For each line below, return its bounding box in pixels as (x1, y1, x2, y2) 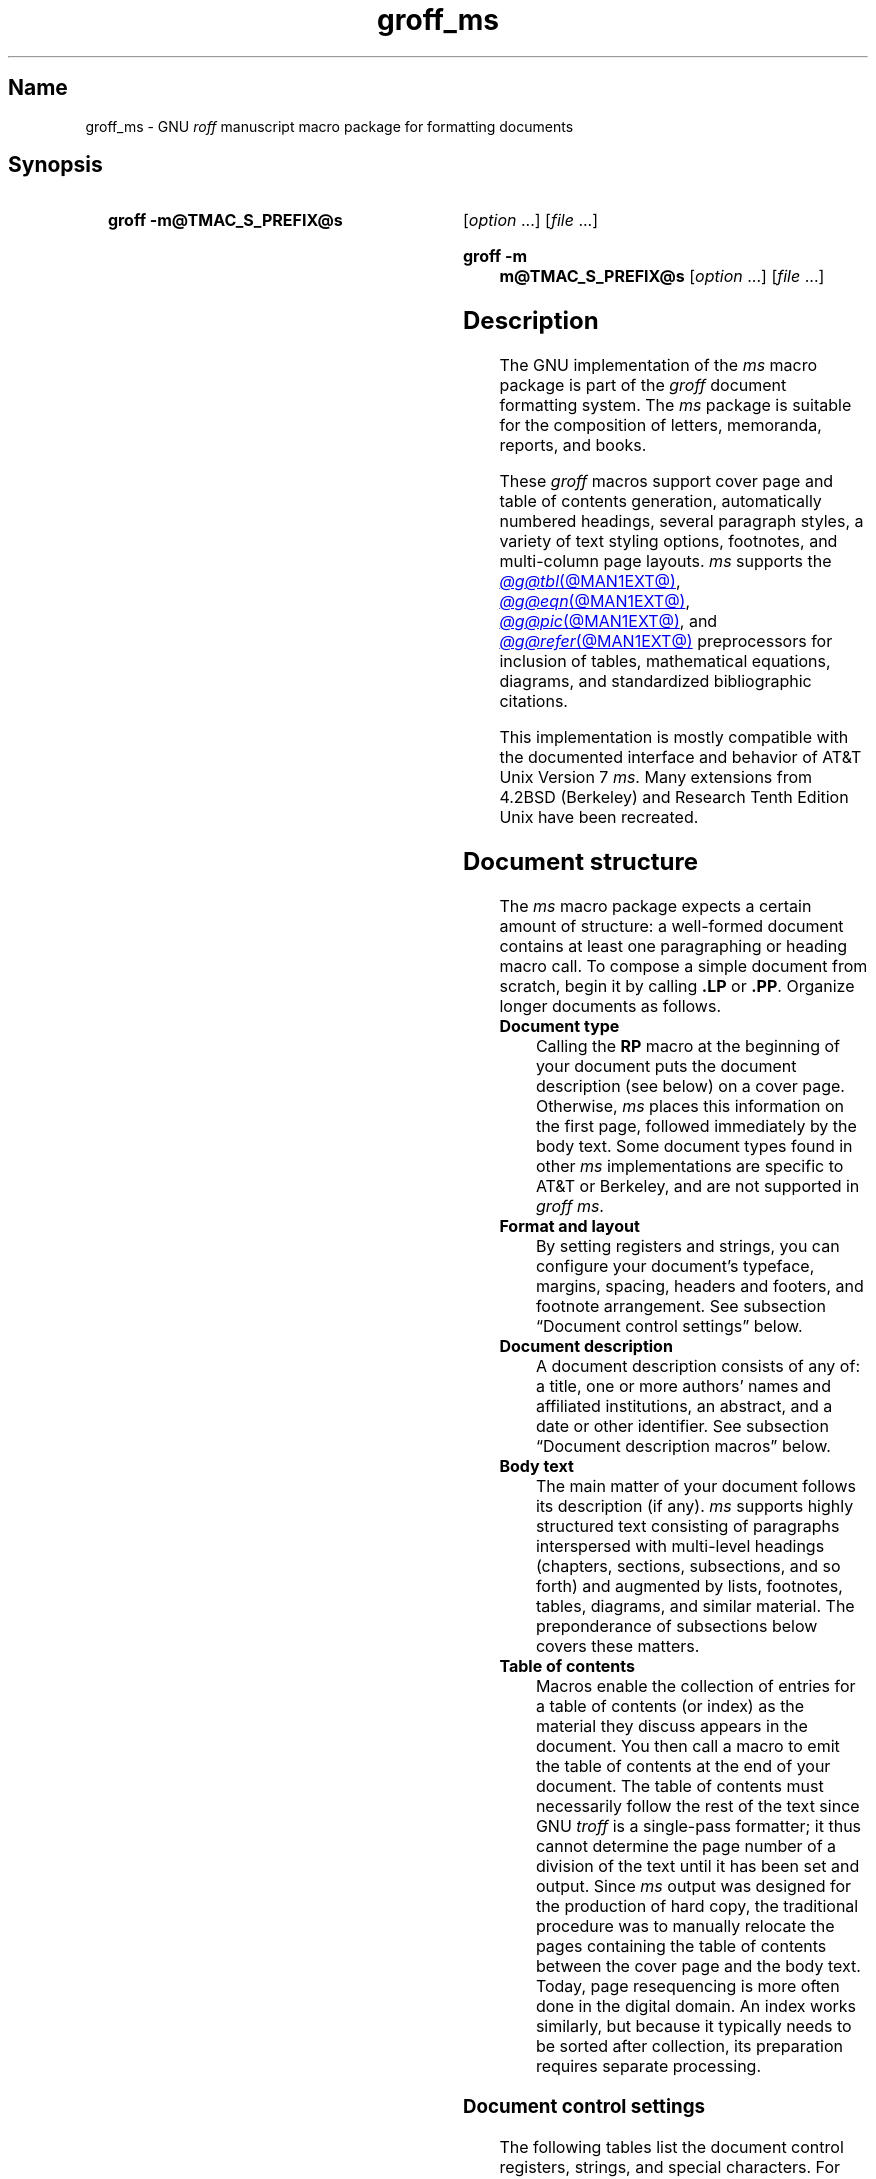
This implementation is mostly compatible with (499, 727, 849, 748)
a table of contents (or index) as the (535, 1696, 805, 1717)
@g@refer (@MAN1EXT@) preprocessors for (499, 631, 833, 652)
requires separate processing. (535, 2056, 762, 2077)
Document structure (463, 847, 699, 877)
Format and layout (499, 1216, 640, 1237)
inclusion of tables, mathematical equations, (499, 651, 831, 672)
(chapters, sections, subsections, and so (535, 1556, 841, 1577)
